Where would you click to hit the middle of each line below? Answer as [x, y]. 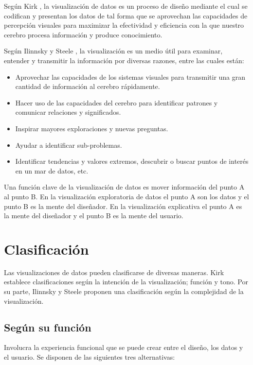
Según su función [48, 327]
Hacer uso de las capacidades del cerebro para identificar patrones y [117, 102]
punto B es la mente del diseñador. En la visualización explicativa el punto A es [123, 206]
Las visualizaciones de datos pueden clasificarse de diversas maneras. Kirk [114, 272]
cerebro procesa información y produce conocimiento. [83, 34]
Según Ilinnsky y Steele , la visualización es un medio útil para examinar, [113, 51]
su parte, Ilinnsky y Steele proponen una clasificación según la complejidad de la [124, 291]
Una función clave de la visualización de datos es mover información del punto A [124, 187]
